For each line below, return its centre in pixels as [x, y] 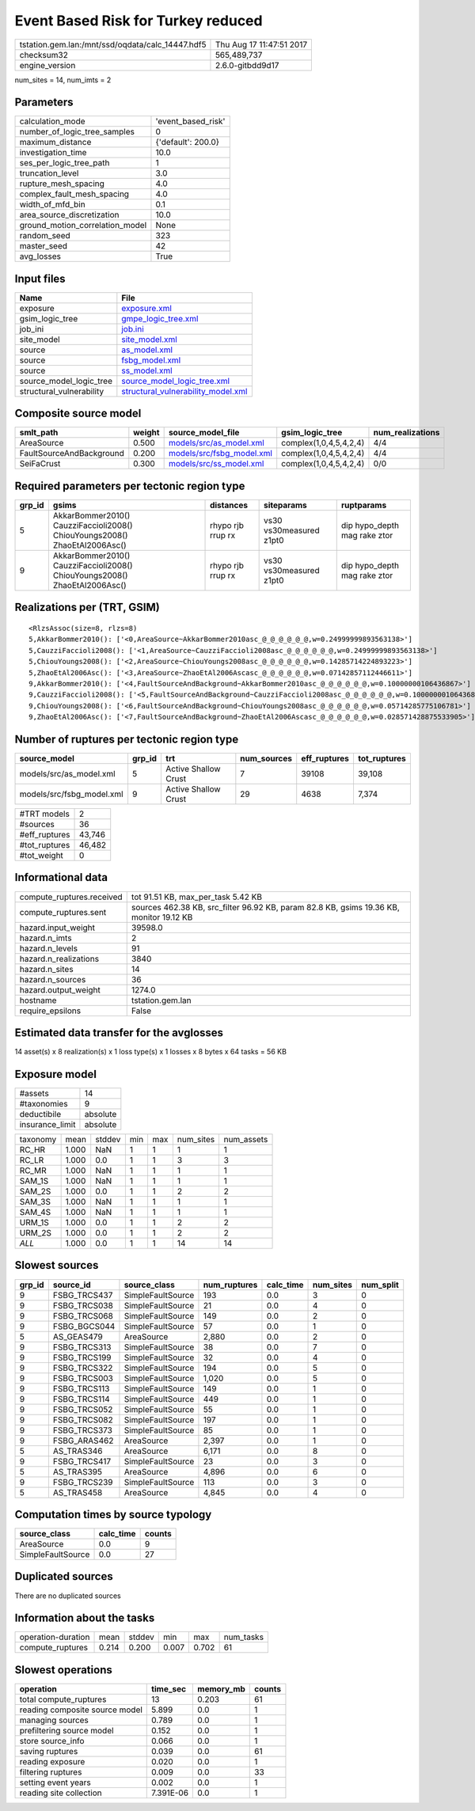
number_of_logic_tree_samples [77, 132]
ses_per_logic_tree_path [65, 163]
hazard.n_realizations [59, 959]
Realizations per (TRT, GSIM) [87, 607]
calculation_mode [53, 121]
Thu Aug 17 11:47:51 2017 [261, 44]
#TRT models [45, 814]
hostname [38, 1000]
